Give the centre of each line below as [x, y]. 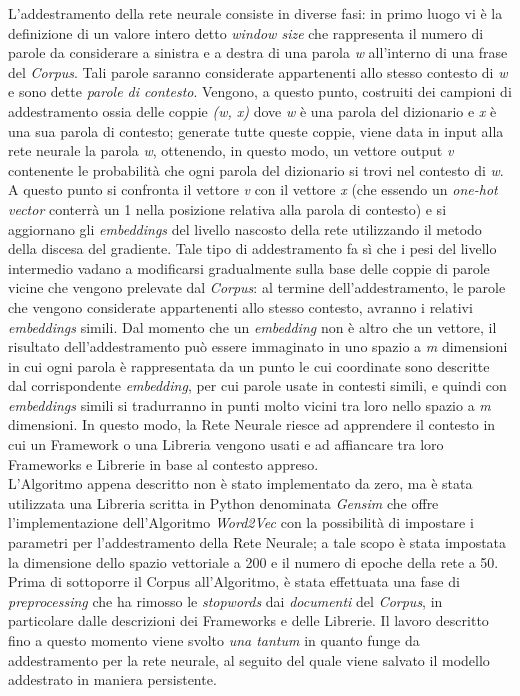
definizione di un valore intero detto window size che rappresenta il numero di [246, 32]
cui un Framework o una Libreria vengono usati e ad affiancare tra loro [226, 444]
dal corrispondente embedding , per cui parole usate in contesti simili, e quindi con [257, 385]
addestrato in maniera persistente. [112, 679]
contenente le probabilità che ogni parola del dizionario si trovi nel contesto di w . [256, 169]
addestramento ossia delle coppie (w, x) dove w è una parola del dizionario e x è [252, 110]
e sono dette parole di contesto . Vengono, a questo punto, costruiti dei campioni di [260, 91]
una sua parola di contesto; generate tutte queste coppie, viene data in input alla [256, 130]
